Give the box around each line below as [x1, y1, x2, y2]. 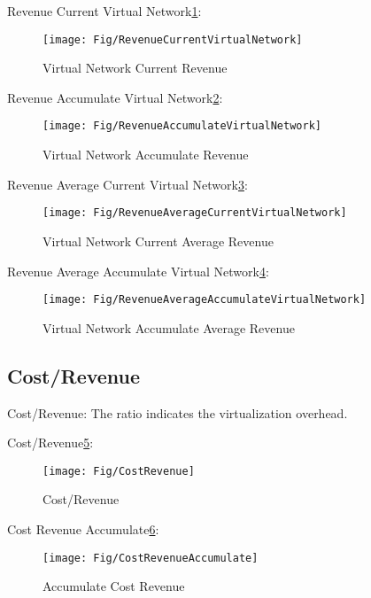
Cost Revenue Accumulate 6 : [7, 520, 159, 539]
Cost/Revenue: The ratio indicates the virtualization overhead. [7, 403, 348, 422]
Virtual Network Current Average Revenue [43, 231, 274, 250]
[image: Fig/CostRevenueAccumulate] [43, 551, 259, 564]
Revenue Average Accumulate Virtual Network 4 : [7, 261, 269, 280]
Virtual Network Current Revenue [43, 58, 228, 77]
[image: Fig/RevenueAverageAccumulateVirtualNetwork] [43, 293, 367, 307]
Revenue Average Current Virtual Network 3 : [7, 175, 248, 193]
